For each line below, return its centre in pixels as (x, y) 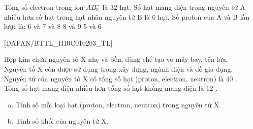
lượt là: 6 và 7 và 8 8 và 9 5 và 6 (53, 26)
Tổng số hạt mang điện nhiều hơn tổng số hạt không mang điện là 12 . (111, 88)
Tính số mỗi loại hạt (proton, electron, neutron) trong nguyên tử (113, 104)
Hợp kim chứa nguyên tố (41, 59)
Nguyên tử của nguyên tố (42, 78)
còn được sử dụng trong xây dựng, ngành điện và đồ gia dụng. (139, 68)
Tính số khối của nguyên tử (57, 121)
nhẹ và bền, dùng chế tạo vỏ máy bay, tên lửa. (158, 59)
